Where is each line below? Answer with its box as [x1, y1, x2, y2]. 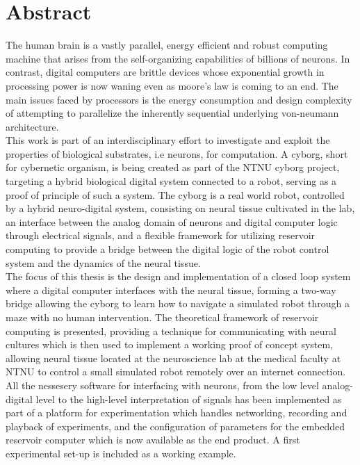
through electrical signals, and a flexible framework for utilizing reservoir [6, 228, 316, 243]
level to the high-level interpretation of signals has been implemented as [35, 391, 342, 406]
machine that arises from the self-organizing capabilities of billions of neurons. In [6, 51, 350, 65]
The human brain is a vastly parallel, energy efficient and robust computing [6, 38, 328, 52]
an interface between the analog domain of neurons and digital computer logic [6, 214, 338, 229]
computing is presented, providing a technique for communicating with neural [6, 323, 336, 338]
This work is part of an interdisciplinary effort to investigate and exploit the [6, 133, 330, 147]
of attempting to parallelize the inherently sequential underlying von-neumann [6, 106, 339, 120]
